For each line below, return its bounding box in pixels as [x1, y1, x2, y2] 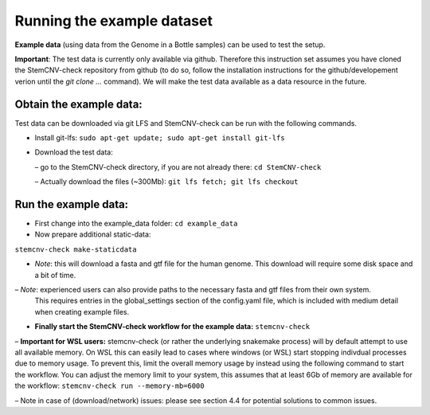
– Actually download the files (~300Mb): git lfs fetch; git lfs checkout [34, 177, 299, 186]
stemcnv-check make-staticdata [14, 245, 137, 254]
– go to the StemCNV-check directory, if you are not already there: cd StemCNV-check [34, 162, 322, 171]
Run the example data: [14, 198, 129, 211]
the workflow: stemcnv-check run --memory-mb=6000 [14, 381, 205, 390]
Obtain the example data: [14, 97, 143, 111]
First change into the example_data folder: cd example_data [34, 219, 238, 229]
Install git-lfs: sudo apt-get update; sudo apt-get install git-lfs [34, 133, 286, 143]
